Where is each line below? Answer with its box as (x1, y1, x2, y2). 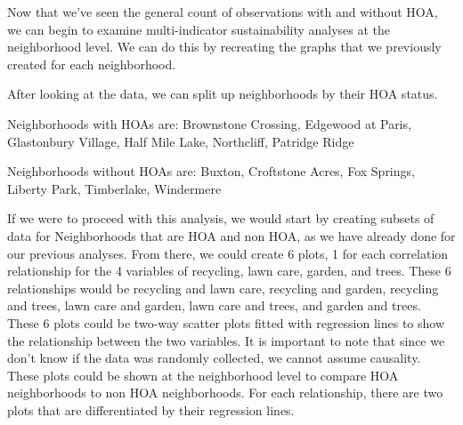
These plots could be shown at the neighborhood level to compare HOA (7, 365, 399, 384)
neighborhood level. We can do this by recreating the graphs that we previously (7, 37, 442, 56)
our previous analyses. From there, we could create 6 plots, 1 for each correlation (7, 244, 449, 262)
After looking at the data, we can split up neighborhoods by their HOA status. (7, 84, 438, 103)
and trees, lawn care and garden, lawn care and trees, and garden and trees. (7, 296, 421, 315)
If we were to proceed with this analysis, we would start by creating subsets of (7, 209, 435, 228)
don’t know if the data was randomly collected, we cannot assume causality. (7, 349, 421, 367)
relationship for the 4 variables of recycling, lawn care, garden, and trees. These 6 (7, 261, 451, 280)
